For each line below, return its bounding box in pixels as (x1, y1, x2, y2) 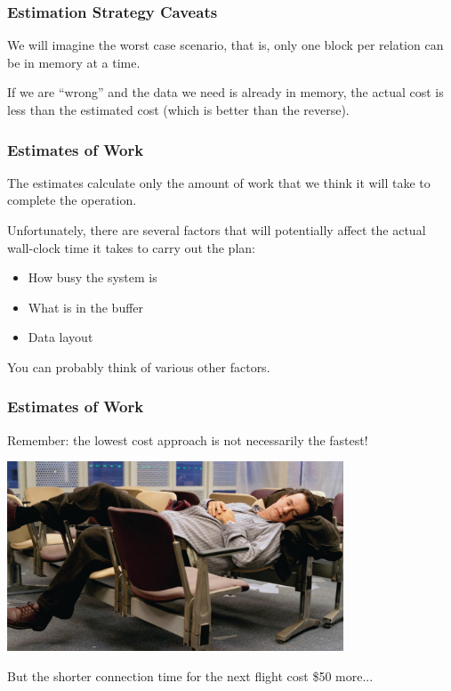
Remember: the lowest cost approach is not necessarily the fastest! (7, 430, 368, 449)
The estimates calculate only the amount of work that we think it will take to (7, 173, 431, 191)
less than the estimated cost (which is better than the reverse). (7, 101, 350, 118)
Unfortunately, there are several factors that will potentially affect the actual (7, 221, 426, 239)
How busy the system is (28, 268, 157, 287)
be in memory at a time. (7, 53, 141, 71)
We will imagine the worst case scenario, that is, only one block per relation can (7, 36, 444, 54)
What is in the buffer (28, 297, 144, 316)
